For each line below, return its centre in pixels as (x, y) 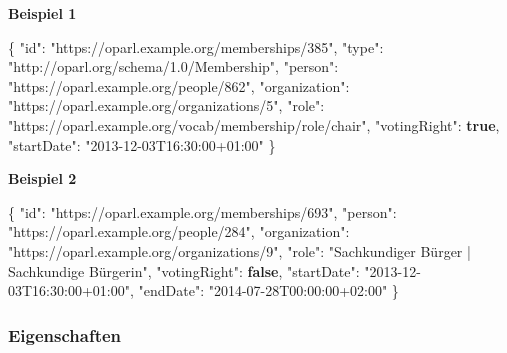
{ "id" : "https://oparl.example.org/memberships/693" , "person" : (202, 211)
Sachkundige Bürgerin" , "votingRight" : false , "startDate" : (184, 270)
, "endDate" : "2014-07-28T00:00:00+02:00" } (264, 290)
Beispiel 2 (42, 178)
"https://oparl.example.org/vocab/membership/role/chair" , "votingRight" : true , (254, 124)
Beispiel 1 (42, 13)
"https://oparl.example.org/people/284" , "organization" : (179, 231)
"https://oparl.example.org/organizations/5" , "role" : (166, 105)
